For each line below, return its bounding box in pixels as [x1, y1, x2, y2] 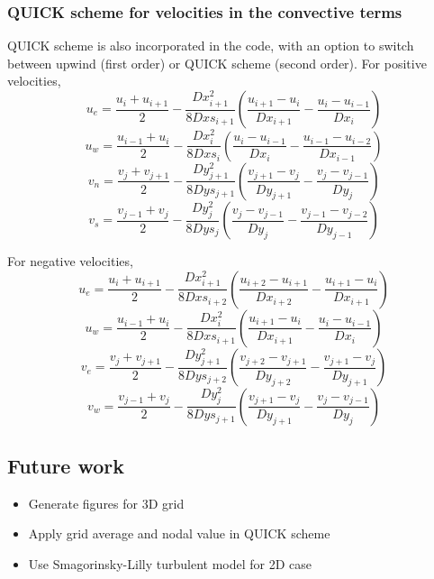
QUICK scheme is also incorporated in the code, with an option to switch [7, 36, 414, 55]
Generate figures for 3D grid [28, 493, 185, 512]
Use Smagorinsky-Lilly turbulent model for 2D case [28, 554, 312, 573]
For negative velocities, [7, 252, 133, 271]
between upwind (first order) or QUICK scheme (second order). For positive [7, 53, 427, 72]
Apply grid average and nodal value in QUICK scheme [28, 524, 330, 543]
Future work [7, 451, 125, 479]
